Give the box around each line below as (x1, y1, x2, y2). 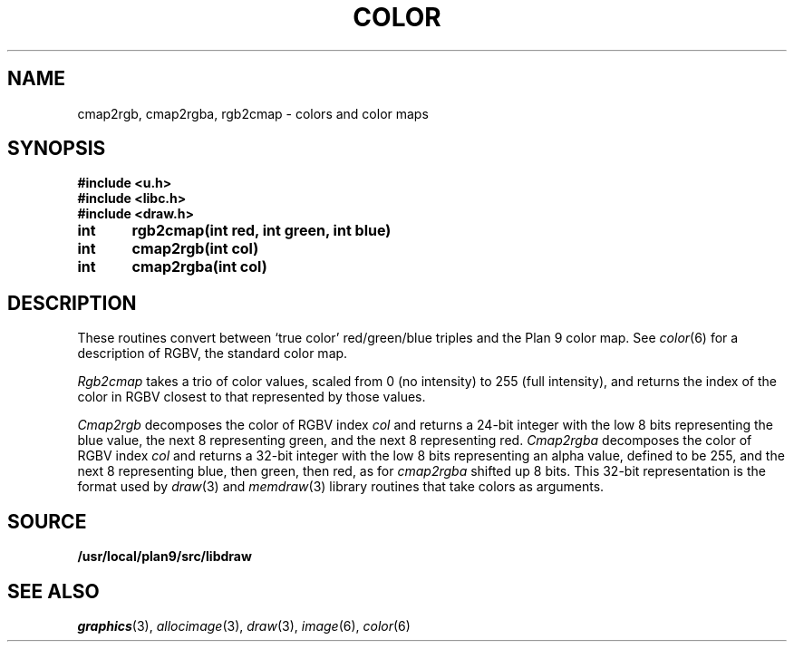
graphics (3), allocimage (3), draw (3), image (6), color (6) (77, 617, 411, 634)
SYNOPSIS (7, 137, 106, 160)
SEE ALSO (7, 579, 100, 603)
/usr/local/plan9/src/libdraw (77, 548, 252, 565)
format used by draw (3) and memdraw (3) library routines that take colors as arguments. (77, 479, 605, 495)
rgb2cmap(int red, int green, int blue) (131, 221, 392, 240)
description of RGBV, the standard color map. (77, 345, 348, 362)
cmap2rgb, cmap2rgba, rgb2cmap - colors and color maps (77, 105, 429, 121)
